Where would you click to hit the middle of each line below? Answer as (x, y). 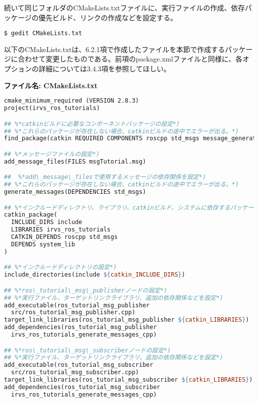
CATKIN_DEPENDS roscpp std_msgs (64, 237)
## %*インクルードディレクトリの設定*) (61, 267)
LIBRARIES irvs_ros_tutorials (61, 230)
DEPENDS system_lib (43, 244)
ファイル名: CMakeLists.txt (51, 85)
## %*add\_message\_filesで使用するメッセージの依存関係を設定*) (105, 177)
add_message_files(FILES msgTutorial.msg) (75, 161)
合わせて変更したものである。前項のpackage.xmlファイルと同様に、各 (130, 59)
